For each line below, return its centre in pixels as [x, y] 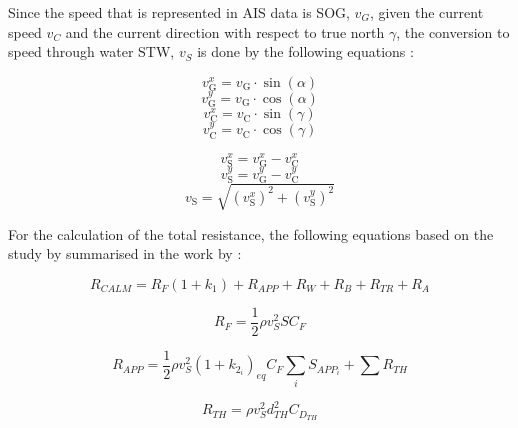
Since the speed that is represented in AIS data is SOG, [179, 12]
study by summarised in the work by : [125, 253]
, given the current [426, 12]
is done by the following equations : [305, 51]
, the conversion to [453, 31]
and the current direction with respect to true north [225, 31]
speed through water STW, [91, 51]
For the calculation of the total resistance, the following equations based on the [251, 233]
